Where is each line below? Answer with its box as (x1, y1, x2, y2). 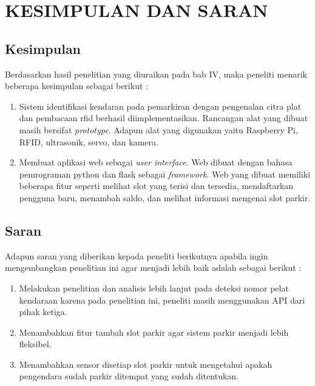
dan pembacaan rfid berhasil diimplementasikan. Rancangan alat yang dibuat (19, 111, 308, 124)
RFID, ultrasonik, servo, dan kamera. (19, 135, 158, 148)
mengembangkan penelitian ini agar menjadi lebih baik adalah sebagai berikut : (5, 261, 302, 274)
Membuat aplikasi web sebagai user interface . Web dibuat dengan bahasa (19, 156, 293, 168)
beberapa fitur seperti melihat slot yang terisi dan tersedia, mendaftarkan (19, 179, 294, 192)
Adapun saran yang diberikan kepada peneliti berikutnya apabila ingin (5, 249, 268, 262)
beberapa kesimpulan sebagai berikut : (5, 79, 148, 92)
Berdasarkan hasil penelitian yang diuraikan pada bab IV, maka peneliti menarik (5, 67, 307, 80)
